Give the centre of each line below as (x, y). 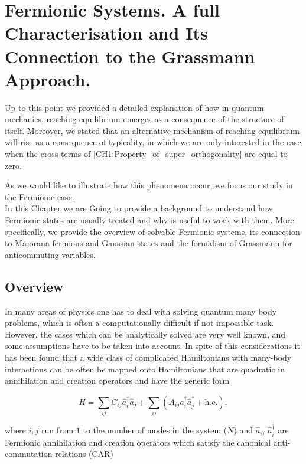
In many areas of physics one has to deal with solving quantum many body (141, 311)
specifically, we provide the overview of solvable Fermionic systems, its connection (152, 231)
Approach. (48, 79)
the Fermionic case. (40, 196)
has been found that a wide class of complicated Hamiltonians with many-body (148, 357)
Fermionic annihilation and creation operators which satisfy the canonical (138, 442)
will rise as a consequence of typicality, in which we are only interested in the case (153, 142)
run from (58, 430)
